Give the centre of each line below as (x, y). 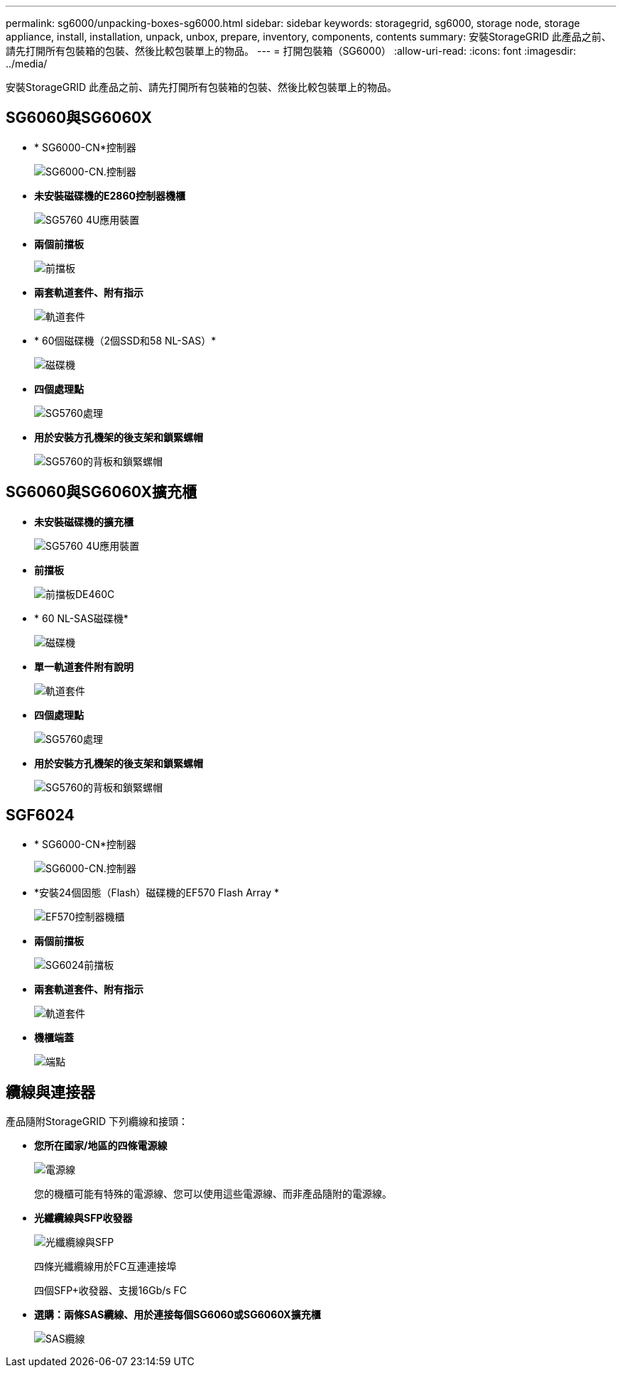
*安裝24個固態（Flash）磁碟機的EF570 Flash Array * (157, 892)
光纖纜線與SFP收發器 (83, 1218)
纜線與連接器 (50, 1092)
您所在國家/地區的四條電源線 (101, 1146)
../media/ (27, 64)
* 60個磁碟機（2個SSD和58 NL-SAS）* (125, 340)
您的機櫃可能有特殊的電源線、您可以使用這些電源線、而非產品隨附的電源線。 (213, 1194)
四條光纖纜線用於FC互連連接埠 (105, 1266)
